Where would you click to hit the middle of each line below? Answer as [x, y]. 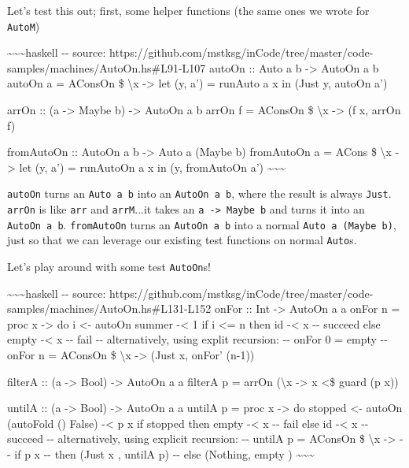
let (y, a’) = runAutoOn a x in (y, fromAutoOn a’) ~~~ [153, 167]
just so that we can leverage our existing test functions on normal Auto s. [182, 240]
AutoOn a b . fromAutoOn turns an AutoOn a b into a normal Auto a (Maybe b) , [202, 224]
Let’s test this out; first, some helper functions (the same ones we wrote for [188, 10]
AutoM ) [24, 26]
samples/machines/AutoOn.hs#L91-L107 [107, 67]
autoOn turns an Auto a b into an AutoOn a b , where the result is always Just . [199, 193]
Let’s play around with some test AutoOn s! [109, 267]
